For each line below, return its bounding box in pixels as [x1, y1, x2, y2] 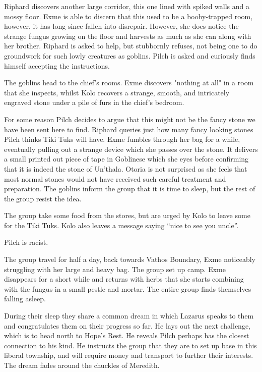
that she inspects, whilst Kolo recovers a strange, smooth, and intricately [4, 87, 230, 97]
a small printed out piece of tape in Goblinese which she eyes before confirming [4, 153, 249, 164]
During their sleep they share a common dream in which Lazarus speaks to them [4, 310, 254, 321]
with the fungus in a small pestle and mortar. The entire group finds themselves [4, 283, 251, 294]
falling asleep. [4, 293, 46, 304]
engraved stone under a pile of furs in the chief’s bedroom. [4, 97, 184, 108]
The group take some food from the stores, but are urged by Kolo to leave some [4, 210, 250, 221]
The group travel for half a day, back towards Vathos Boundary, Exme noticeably [4, 254, 255, 264]
